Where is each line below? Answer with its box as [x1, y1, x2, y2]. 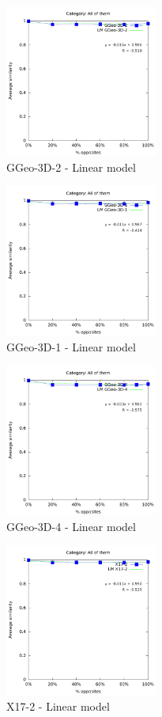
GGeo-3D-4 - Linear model [6, 518, 136, 534]
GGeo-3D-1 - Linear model [6, 338, 136, 355]
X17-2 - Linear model [6, 698, 110, 715]
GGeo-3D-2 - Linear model [6, 158, 136, 175]
